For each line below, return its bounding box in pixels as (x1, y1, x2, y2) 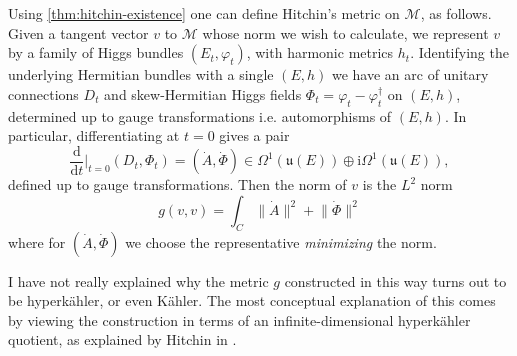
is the (362, 174, 397, 195)
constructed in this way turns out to (284, 270, 507, 291)
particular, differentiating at (8, 125, 180, 146)
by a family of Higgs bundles (8, 42, 184, 63)
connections (8, 83, 79, 104)
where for (8, 231, 66, 252)
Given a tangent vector (8, 22, 149, 43)
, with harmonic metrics (246, 42, 394, 63)
